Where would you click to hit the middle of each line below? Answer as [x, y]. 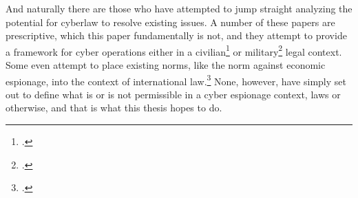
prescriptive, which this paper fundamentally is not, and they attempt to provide [176, 35]
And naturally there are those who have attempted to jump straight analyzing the [179, 8]
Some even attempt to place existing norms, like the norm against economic [166, 65]
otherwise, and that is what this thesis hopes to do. [114, 108]
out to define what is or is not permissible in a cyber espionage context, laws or [173, 94]
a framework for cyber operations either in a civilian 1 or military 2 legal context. [174, 50]
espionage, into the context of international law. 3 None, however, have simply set [176, 80]
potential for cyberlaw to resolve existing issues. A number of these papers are [170, 22]
